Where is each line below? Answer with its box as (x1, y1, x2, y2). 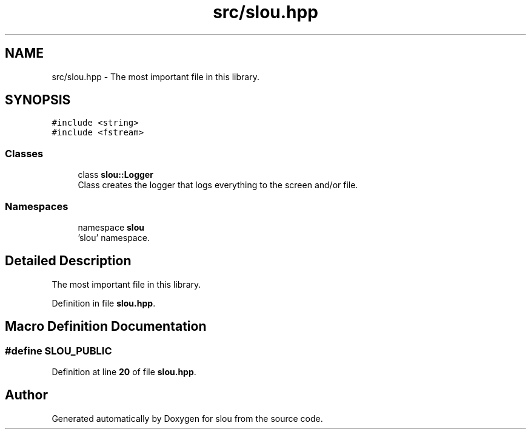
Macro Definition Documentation (5, 319, 207, 334)
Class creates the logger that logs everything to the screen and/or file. (78, 180, 358, 191)
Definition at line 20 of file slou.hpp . (52, 367, 196, 377)
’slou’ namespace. (78, 232, 150, 243)
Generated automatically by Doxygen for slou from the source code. (52, 413, 323, 424)
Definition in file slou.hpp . (52, 297, 156, 308)
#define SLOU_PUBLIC (5, 344, 112, 357)
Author (5, 387, 48, 403)
